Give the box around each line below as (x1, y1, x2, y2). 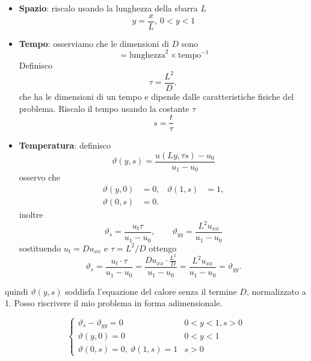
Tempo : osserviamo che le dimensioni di (19, 37, 169, 49)
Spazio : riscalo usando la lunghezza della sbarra (19, 2, 198, 14)
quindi (5, 285, 28, 297)
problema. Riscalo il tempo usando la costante (19, 102, 189, 114)
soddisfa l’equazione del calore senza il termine (65, 285, 237, 297)
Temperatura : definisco (19, 139, 111, 152)
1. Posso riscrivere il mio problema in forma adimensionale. (5, 297, 223, 309)
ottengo (149, 241, 177, 254)
